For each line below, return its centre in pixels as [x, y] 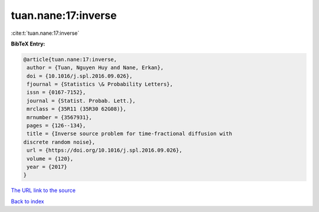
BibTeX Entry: [28, 44]
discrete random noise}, [59, 142]
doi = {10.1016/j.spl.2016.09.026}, [80, 76]
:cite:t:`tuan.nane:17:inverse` [45, 33]
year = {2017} [47, 167]
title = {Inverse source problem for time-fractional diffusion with [130, 134]
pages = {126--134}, [56, 126]
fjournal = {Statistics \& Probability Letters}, [100, 84]
